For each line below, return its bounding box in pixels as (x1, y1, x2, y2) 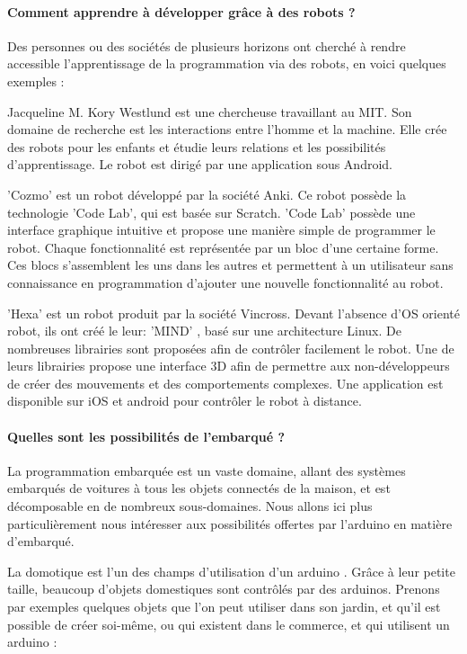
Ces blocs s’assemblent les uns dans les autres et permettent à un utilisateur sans (7, 255, 454, 274)
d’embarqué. (7, 532, 75, 551)
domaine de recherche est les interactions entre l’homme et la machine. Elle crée (7, 120, 447, 139)
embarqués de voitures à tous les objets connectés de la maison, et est (7, 479, 391, 497)
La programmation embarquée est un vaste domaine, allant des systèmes (7, 461, 406, 479)
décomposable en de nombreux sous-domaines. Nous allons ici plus (7, 497, 373, 515)
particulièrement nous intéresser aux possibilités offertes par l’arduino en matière (7, 514, 453, 533)
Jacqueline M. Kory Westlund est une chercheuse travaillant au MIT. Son (7, 102, 412, 121)
